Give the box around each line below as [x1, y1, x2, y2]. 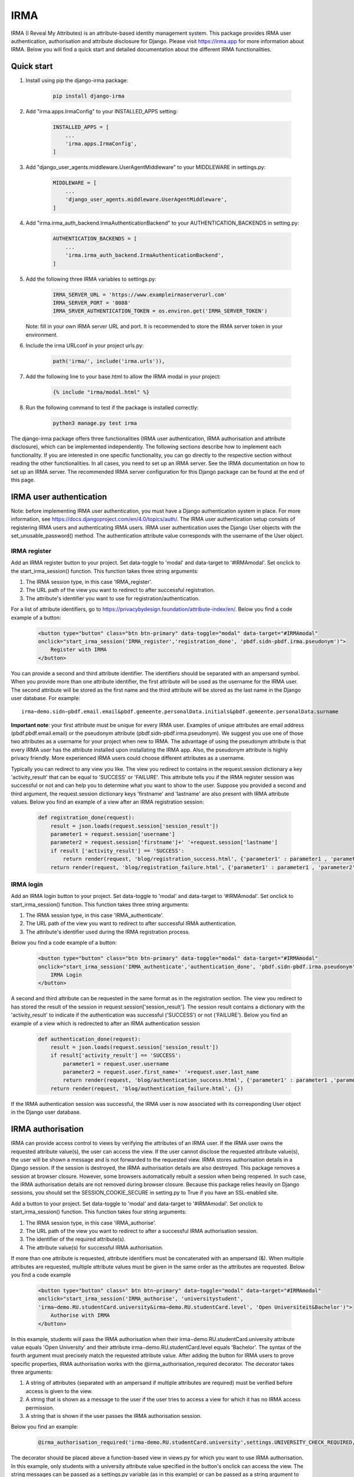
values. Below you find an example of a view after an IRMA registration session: [11, 798, 205, 806]
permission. [25, 1404, 54, 1411]
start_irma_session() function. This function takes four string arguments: [11, 1208, 187, 1215]
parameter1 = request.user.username [63, 1060, 169, 1067]
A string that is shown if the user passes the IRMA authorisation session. [25, 1413, 202, 1420]
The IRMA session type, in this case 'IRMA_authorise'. [25, 1219, 156, 1226]
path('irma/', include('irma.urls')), [53, 358, 165, 365]
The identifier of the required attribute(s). [25, 1235, 126, 1243]
